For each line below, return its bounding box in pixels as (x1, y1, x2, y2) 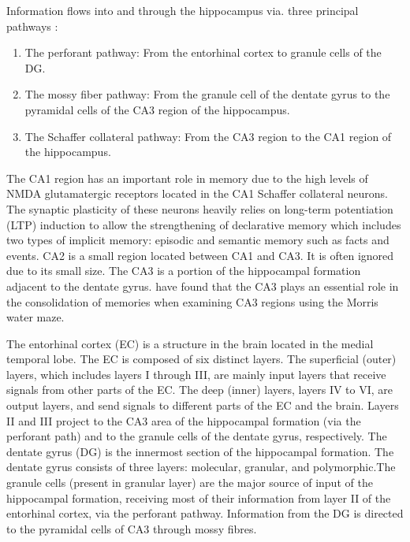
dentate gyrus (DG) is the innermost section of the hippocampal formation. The (6, 443, 394, 459)
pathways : (6, 17, 58, 34)
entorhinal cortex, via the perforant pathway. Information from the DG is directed (6, 505, 404, 522)
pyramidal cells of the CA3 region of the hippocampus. (24, 101, 290, 117)
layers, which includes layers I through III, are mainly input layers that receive (6, 366, 386, 382)
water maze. (6, 309, 65, 325)
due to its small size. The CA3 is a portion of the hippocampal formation (6, 262, 361, 279)
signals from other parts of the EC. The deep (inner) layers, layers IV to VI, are (6, 381, 393, 398)
